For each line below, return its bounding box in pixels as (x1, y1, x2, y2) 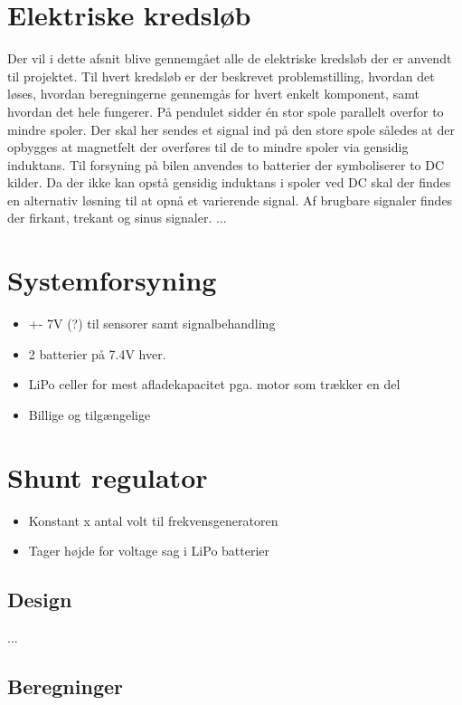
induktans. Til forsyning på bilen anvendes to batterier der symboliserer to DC (7, 155, 445, 174)
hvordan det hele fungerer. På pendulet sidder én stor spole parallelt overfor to (7, 101, 444, 120)
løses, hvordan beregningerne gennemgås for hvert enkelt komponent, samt (7, 84, 420, 103)
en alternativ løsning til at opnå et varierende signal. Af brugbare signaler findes (7, 190, 453, 209)
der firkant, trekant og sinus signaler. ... (7, 208, 227, 227)
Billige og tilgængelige (28, 405, 151, 424)
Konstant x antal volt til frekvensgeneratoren (28, 510, 278, 529)
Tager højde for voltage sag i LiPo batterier (28, 541, 270, 560)
